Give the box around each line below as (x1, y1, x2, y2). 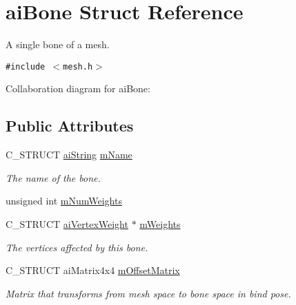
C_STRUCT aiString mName (6, 147, 132, 162)
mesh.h (63, 61, 93, 72)
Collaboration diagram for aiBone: (6, 81, 150, 96)
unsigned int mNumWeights (6, 193, 122, 208)
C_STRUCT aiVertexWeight (6, 216, 128, 231)
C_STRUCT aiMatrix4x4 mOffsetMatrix (6, 263, 180, 277)
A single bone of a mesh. (6, 37, 110, 52)
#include (6, 61, 46, 72)
